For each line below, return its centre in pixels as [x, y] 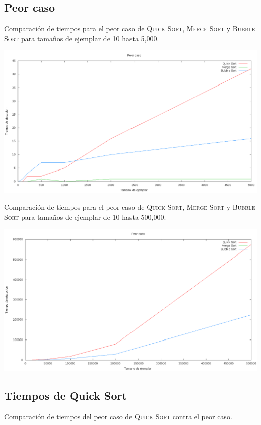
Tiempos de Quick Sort [66, 396]
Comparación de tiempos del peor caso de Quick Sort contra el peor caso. [118, 416]
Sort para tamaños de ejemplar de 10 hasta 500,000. [85, 217]
